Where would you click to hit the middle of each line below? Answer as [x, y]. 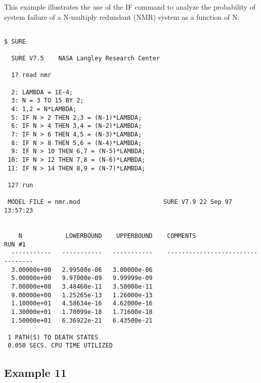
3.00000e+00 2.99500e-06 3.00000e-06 [82, 270]
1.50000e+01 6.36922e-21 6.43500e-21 [82, 320]
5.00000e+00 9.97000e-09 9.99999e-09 [82, 278]
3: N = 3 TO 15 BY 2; [48, 101]
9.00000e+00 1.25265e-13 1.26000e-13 [82, 295]
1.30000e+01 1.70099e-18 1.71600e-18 [82, 312]
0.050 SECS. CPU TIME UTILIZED [60, 346]
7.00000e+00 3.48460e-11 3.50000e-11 [82, 286]
